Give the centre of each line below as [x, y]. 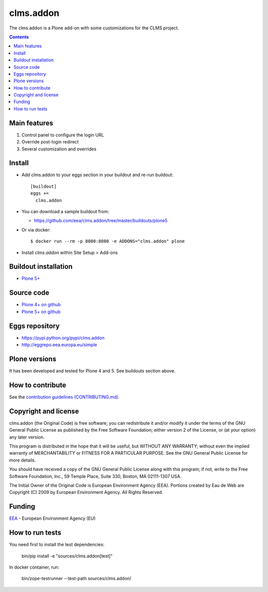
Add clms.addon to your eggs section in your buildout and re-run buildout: [98, 175]
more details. [23, 460]
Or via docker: [36, 230]
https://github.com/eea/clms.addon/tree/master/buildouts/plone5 [101, 221]
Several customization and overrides [59, 149]
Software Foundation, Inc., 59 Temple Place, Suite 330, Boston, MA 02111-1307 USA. [95, 476]
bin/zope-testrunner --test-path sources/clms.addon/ [76, 579]
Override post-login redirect [50, 142]
